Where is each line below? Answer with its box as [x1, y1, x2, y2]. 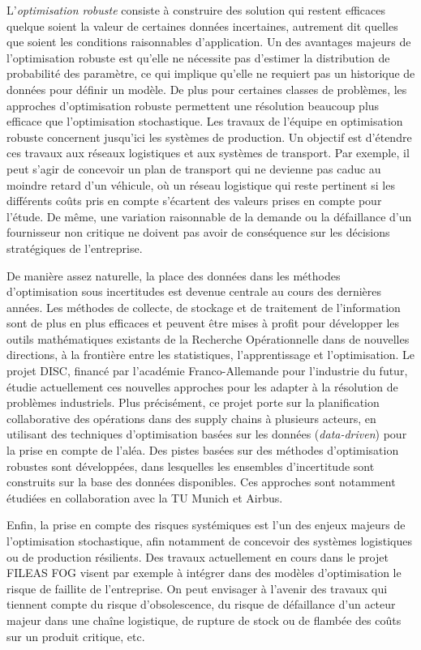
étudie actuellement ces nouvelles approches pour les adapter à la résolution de [6, 378, 398, 395]
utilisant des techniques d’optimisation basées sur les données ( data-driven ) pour [6, 425, 407, 443]
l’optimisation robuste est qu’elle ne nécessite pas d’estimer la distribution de [6, 49, 390, 66]
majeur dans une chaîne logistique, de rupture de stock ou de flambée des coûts [6, 611, 402, 628]
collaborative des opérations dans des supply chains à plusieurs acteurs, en [6, 409, 376, 426]
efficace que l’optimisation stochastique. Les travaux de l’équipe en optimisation [6, 113, 403, 130]
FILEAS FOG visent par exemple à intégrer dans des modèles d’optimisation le [6, 564, 402, 581]
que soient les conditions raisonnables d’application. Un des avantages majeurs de [6, 33, 411, 50]
